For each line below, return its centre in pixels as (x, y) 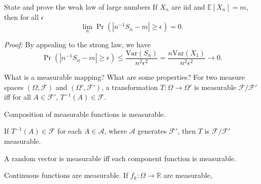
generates (152, 131)
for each (70, 131)
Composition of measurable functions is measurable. (85, 114)
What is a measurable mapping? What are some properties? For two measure (125, 77)
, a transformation (129, 87)
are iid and (188, 7)
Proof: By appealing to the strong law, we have (77, 44)
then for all (22, 17)
